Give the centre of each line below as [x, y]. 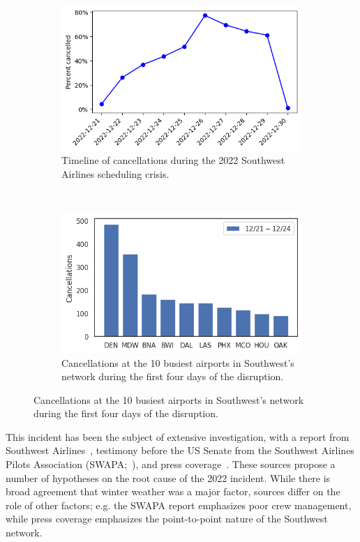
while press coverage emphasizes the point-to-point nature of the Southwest [167, 519]
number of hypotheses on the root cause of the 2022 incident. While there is [168, 477]
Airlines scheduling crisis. [115, 173]
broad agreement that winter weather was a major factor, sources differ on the [173, 491]
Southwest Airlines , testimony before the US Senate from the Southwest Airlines [180, 450]
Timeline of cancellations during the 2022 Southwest [173, 160]
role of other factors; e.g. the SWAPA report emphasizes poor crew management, [179, 505]
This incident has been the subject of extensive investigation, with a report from [178, 436]
